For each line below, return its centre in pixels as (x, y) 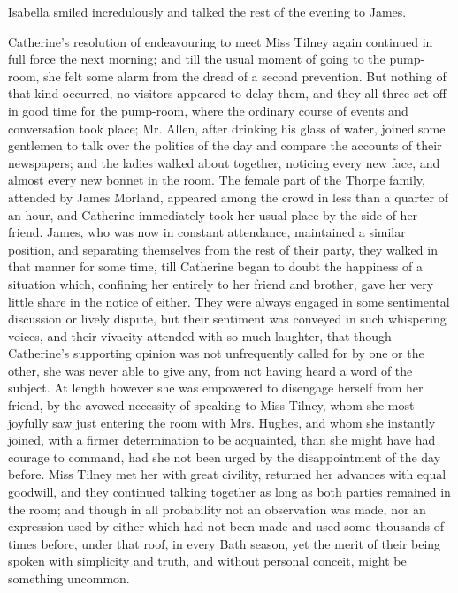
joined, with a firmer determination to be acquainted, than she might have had (222, 440)
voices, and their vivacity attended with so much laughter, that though (200, 335)
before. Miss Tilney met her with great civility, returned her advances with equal (227, 474)
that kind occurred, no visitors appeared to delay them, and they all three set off (227, 93)
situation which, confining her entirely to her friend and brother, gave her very (221, 283)
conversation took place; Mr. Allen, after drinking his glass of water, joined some (227, 128)
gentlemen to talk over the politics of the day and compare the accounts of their (225, 145)
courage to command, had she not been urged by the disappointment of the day (225, 456)
